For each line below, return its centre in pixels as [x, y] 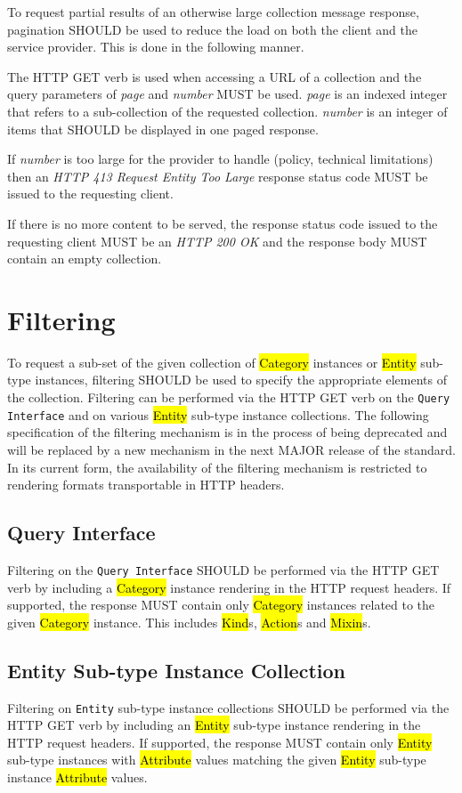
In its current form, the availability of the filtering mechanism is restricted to [217, 467]
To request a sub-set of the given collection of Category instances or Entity [212, 362]
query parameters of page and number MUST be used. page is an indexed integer [227, 94]
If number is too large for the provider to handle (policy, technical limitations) [220, 159]
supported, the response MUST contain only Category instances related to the [221, 605]
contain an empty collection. [85, 259]
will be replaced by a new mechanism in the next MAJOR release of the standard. [231, 449]
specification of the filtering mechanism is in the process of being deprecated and [227, 432]
